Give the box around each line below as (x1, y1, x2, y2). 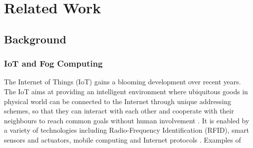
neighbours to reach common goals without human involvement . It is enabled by (4, 115, 250, 125)
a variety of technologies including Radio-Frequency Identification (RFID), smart (4, 125, 249, 135)
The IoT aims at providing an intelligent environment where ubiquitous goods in (4, 86, 248, 96)
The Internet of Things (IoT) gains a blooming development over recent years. (4, 76, 241, 87)
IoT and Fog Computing (4, 57, 103, 70)
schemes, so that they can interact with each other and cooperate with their (4, 106, 234, 116)
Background (4, 31, 67, 46)
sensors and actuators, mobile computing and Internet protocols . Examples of (4, 134, 241, 145)
